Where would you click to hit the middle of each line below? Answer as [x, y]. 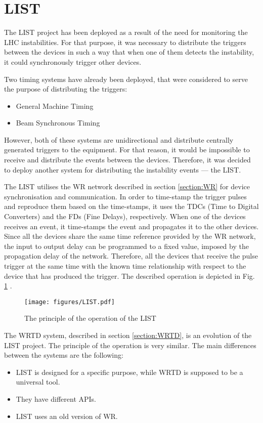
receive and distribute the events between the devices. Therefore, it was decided [127, 160]
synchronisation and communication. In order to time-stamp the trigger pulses [125, 196]
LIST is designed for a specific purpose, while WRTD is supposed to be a [129, 372]
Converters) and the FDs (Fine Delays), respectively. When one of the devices [125, 216]
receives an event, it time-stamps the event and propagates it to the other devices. [131, 226]
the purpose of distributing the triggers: [66, 89]
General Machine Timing [55, 105]
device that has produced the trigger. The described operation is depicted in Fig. [129, 276]
